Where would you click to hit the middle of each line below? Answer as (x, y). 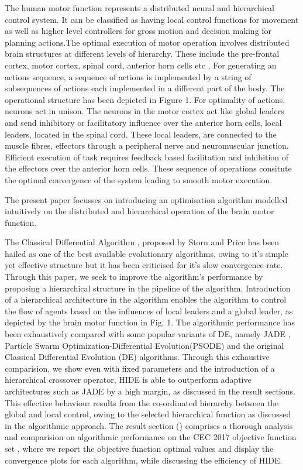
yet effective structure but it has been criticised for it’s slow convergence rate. (144, 265)
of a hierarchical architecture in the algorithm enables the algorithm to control (146, 299)
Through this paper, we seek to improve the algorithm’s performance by (134, 277)
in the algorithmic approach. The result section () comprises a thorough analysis (149, 425)
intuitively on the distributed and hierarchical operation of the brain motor (140, 211)
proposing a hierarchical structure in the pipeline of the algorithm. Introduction (148, 288)
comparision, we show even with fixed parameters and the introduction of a (140, 368)
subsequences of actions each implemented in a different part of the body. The (145, 88)
